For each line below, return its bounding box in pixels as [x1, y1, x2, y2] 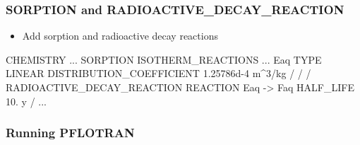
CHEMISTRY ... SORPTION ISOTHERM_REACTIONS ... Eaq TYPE [6, 52, 322, 66]
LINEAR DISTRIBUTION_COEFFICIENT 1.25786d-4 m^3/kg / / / [6, 66, 311, 81]
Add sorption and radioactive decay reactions [22, 28, 218, 43]
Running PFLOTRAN [6, 124, 135, 141]
